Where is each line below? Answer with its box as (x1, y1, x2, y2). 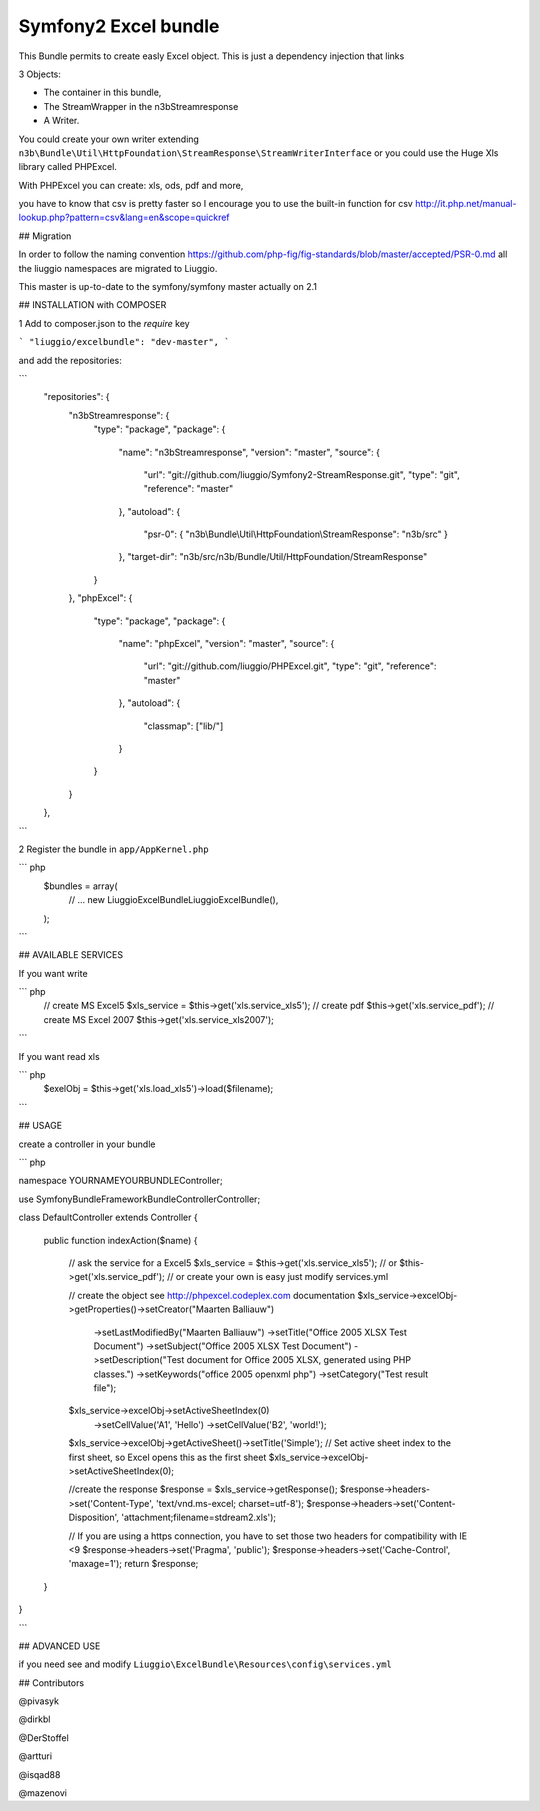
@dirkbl (18, 1713, 51, 1725)
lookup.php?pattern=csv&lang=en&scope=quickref (18, 211, 230, 224)
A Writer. (43, 115, 80, 127)
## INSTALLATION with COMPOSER (18, 299, 167, 311)
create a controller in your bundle (18, 1138, 156, 1150)
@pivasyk (18, 1695, 60, 1707)
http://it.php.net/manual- (415, 198, 517, 210)
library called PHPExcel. (18, 161, 117, 173)
